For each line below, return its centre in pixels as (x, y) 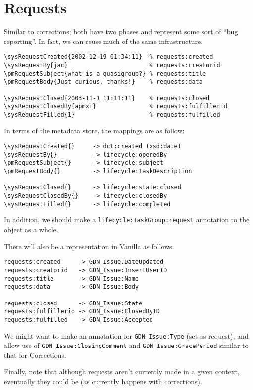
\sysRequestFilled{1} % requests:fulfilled (112, 114)
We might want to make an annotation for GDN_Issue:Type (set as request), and (126, 335)
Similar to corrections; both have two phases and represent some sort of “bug (121, 31)
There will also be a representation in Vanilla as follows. (89, 246)
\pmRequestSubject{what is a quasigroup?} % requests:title (105, 73)
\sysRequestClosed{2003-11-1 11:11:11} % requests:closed (107, 98)
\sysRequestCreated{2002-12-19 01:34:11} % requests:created (109, 57)
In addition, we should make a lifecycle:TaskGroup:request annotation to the (127, 220)
